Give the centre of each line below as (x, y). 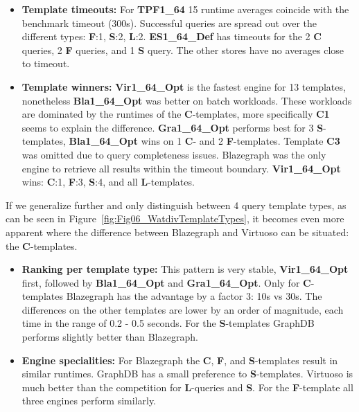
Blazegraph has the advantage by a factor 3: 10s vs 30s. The (194, 296)
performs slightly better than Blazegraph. (110, 337)
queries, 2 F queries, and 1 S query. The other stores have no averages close (183, 50)
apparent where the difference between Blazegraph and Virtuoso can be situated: (177, 232)
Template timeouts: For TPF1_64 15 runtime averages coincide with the (185, 9)
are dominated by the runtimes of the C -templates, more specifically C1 (176, 114)
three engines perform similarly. (89, 401)
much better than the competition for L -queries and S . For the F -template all (187, 387)
